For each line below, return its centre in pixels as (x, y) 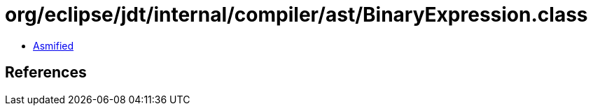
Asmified (54, 45)
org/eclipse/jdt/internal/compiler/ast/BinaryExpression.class (296, 15)
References (46, 73)
